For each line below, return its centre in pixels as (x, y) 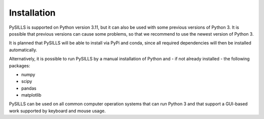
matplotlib (31, 95)
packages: (20, 65)
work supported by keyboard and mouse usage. (57, 111)
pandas (29, 88)
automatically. (23, 50)
